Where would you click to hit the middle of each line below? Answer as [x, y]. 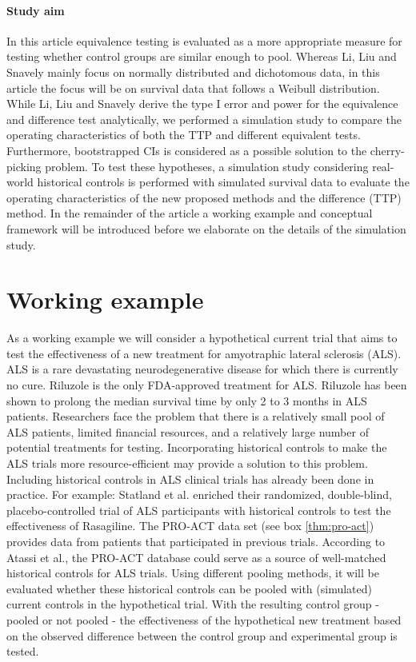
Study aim [36, 10]
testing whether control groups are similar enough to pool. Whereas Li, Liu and [202, 56]
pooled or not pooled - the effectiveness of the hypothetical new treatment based [204, 619]
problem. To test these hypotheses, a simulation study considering [207, 166]
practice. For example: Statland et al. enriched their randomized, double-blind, [199, 495]
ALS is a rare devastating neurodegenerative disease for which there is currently [202, 369]
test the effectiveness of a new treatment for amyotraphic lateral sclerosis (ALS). [204, 353]
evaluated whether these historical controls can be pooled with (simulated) [189, 588]
